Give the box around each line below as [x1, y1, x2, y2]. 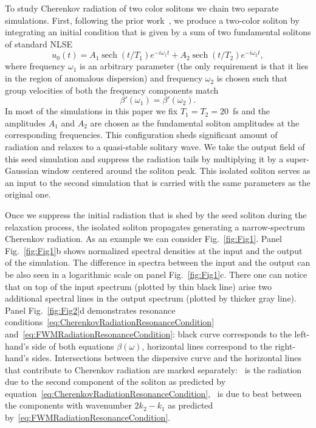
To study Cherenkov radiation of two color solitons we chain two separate [5, 2, 279, 14]
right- [275, 339, 296, 352]
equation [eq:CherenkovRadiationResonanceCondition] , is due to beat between [5, 387, 302, 399]
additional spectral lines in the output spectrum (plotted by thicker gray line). [5, 292, 297, 305]
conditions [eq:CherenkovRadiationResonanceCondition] [5, 316, 215, 328]
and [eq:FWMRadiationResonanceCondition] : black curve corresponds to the [5, 327, 292, 340]
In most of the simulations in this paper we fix [5, 105, 178, 117]
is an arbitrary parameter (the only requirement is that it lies [79, 60, 309, 72]
